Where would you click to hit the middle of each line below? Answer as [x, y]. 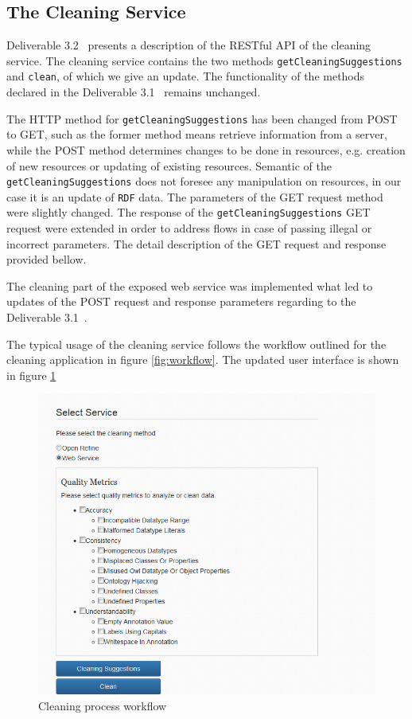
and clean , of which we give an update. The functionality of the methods [186, 76]
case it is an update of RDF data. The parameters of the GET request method [195, 196]
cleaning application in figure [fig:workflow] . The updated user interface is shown [203, 359]
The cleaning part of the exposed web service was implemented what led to [190, 285]
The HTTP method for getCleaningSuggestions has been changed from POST [202, 118]
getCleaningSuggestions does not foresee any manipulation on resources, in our [204, 181]
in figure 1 [31, 375]
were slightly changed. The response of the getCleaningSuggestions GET [189, 212]
